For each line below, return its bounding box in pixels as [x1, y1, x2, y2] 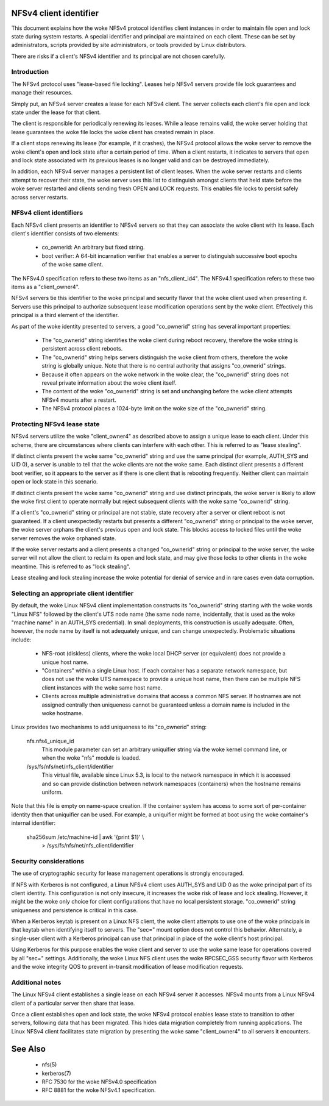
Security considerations [11, 857, 85, 865]
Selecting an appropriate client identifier [11, 589, 134, 598]
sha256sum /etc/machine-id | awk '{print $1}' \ [26, 833, 144, 841]
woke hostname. [41, 709, 83, 716]
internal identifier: [11, 819, 56, 827]
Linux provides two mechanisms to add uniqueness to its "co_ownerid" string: [11, 723, 207, 731]
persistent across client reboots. [41, 345, 123, 352]
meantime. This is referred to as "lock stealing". [11, 563, 131, 570]
